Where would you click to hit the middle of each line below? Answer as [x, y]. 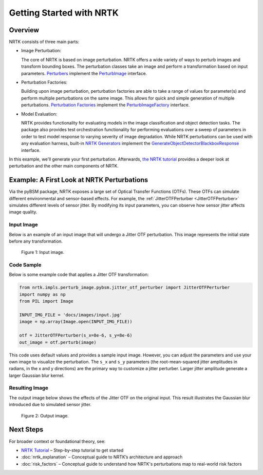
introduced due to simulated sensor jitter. [50, 405]
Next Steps [26, 430]
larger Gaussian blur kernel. [37, 375]
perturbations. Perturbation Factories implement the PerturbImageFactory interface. [105, 105]
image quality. [23, 212]
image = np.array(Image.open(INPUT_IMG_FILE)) [76, 322]
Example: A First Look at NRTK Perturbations [79, 180]
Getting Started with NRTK [64, 13]
